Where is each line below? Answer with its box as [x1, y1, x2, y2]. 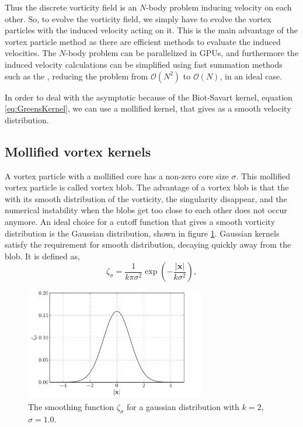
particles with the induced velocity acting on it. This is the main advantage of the [5, 24, 298, 36]
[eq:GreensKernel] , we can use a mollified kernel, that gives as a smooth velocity [5, 102, 291, 114]
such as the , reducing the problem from [5, 70, 148, 82]
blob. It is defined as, [5, 249, 80, 262]
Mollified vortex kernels [5, 142, 151, 160]
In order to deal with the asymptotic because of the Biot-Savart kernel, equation [5, 91, 292, 103]
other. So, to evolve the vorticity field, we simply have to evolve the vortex [5, 12, 271, 25]
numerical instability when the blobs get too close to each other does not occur [5, 204, 287, 216]
